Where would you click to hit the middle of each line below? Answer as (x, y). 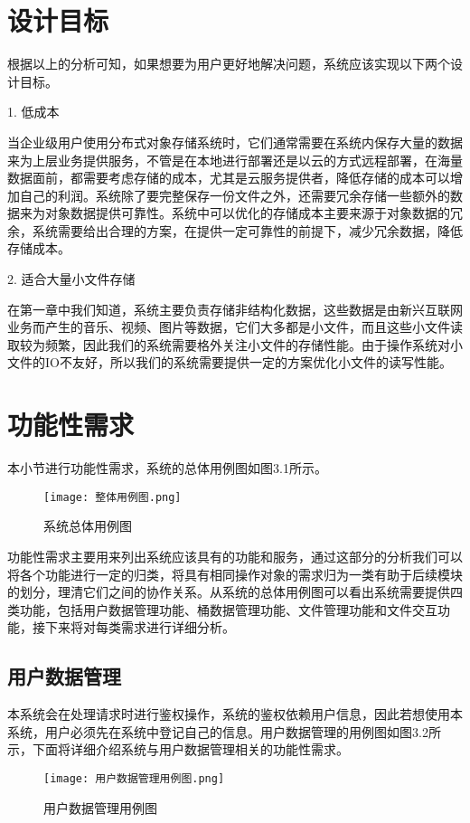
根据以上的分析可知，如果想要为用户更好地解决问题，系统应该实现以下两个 (229, 64)
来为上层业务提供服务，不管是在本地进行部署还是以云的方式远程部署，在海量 (235, 160)
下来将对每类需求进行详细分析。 (140, 627)
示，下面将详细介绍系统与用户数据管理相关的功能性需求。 (178, 749)
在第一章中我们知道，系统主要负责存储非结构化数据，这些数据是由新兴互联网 (235, 309)
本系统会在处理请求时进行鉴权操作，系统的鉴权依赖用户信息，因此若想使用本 (235, 714)
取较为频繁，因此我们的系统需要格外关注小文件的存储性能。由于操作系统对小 (235, 344)
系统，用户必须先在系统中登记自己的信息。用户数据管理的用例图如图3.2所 (224, 731)
